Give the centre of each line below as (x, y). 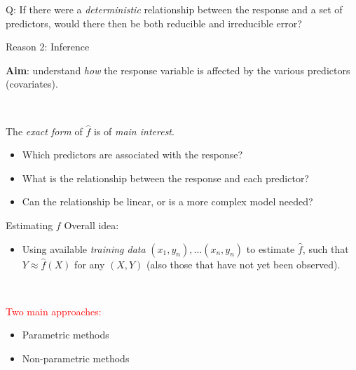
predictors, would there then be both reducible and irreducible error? (154, 23)
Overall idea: (91, 225)
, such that (326, 248)
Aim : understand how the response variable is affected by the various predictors (178, 70)
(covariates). (32, 84)
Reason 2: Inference (48, 47)
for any (90, 264)
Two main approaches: (54, 311)
